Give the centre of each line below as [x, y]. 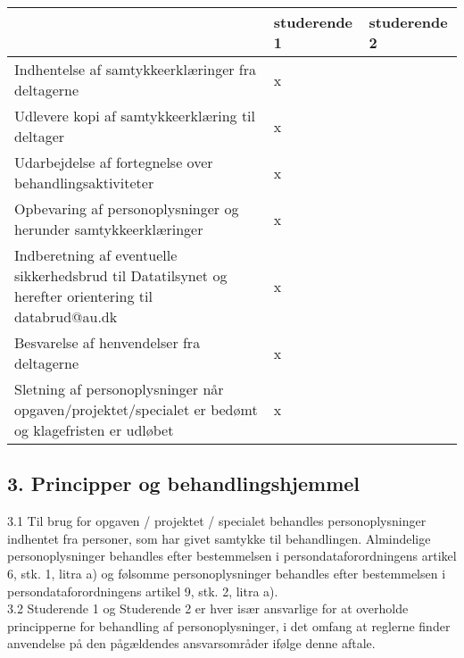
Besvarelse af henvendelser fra [108, 342]
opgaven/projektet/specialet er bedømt [136, 409]
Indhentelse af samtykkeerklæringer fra [136, 69]
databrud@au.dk [66, 317]
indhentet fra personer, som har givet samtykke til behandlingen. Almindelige [219, 538]
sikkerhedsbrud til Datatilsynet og [121, 275]
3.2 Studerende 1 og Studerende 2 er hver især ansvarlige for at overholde [208, 608]
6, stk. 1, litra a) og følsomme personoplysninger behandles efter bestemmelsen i [227, 573]
